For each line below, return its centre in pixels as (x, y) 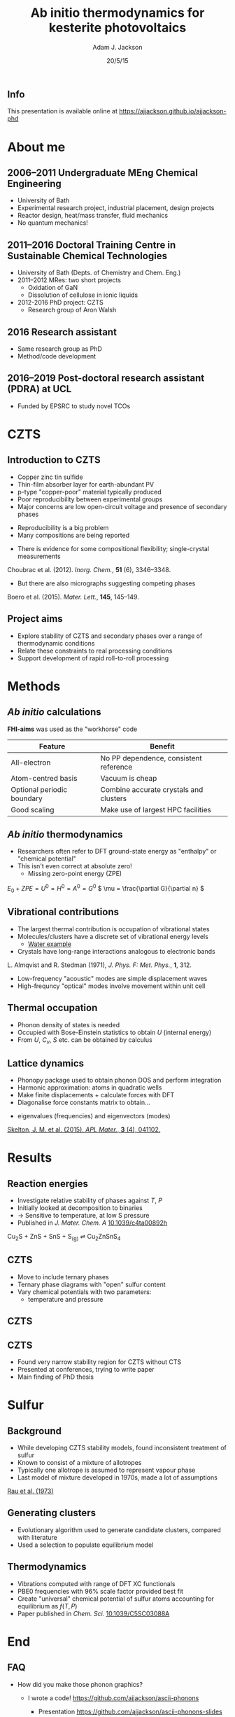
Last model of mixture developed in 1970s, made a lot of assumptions (117, 1477)
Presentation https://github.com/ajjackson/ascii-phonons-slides (130, 1711)
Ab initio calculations (54, 712)
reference (116, 767)
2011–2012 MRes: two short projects (69, 280)
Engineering (34, 183)
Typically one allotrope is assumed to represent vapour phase (106, 1470)
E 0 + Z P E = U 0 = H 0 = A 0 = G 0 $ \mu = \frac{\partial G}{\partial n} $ (106, 889)
